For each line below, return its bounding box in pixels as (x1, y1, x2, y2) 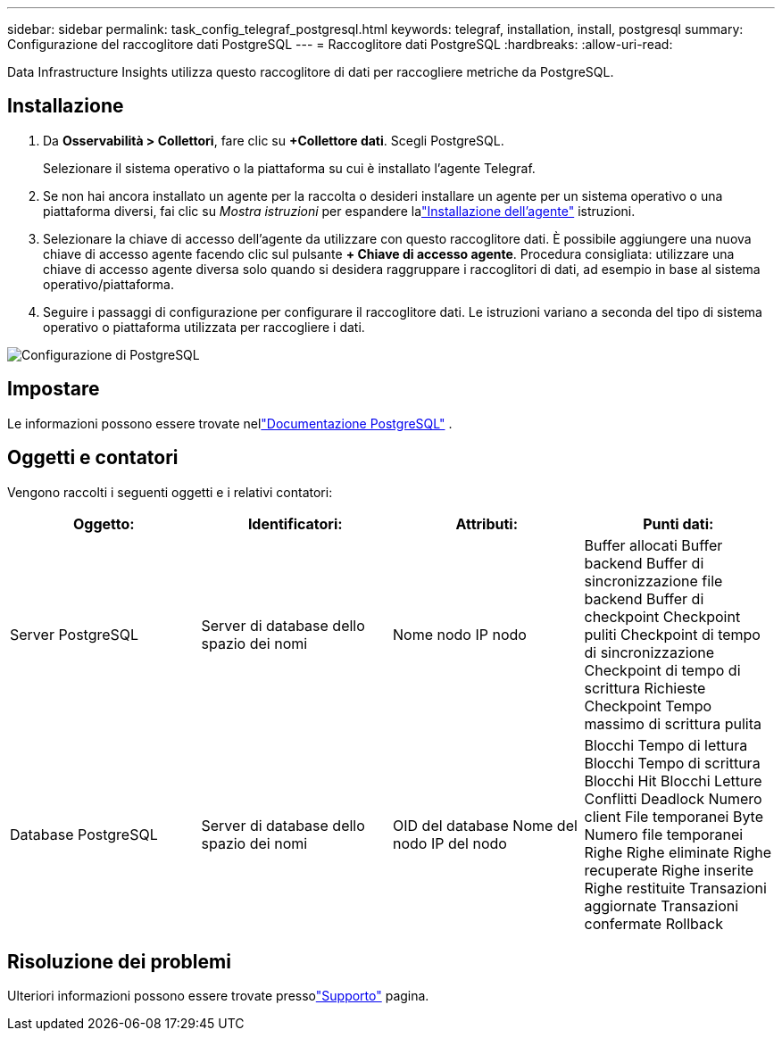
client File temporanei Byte (584, 807, 764, 826)
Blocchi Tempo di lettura (584, 735, 748, 754)
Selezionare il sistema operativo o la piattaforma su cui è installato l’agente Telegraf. (43, 160, 536, 176)
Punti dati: (643, 514, 714, 533)
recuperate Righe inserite (584, 860, 754, 879)
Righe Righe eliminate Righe (584, 843, 772, 861)
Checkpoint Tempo (584, 696, 712, 715)
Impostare (7, 378, 100, 401)
